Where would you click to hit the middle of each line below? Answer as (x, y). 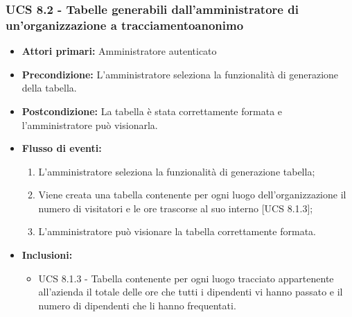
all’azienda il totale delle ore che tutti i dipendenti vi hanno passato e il (191, 292)
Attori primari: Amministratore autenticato (119, 51)
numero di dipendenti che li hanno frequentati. (137, 305)
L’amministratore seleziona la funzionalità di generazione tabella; (177, 171)
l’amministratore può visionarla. (90, 125)
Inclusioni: (47, 255)
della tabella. (49, 88)
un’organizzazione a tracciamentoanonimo (125, 25)
